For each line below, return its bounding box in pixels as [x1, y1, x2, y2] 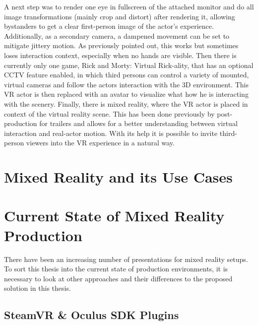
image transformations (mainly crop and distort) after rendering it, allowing [4, 11, 235, 21]
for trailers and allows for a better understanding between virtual [39, 118, 238, 129]
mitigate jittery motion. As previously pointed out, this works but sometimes [4, 40, 239, 51]
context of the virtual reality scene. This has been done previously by [4, 108, 215, 119]
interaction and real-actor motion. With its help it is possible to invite [4, 128, 218, 138]
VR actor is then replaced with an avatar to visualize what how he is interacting [4, 89, 249, 99]
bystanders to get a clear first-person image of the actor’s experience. [4, 21, 214, 31]
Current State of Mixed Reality [4, 205, 225, 226]
